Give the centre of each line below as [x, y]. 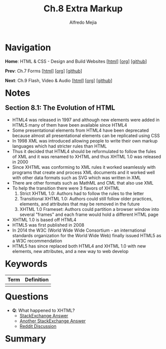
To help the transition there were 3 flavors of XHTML [66, 188]
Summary [26, 338]
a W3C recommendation [37, 241]
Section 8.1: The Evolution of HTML [60, 108]
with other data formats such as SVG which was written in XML [77, 177]
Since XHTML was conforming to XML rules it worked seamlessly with [84, 167]
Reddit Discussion [38, 326]
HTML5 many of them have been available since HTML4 [70, 125]
